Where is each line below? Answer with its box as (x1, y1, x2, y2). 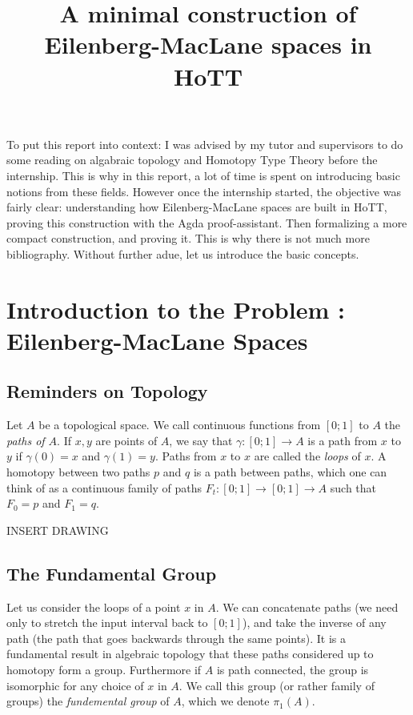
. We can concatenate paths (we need (215, 598, 399, 615)
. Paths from (154, 448, 217, 464)
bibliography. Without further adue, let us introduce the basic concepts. (6, 245, 359, 262)
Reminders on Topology (6, 379, 208, 404)
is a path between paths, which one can (193, 464, 387, 480)
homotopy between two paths (6, 464, 150, 480)
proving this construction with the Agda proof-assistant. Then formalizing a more (6, 214, 407, 231)
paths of (6, 432, 45, 448)
